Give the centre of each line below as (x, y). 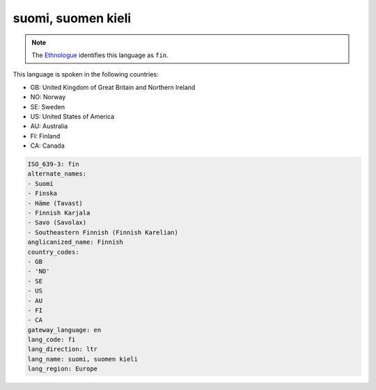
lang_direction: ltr (62, 349)
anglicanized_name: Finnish (75, 242)
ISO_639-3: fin (53, 164)
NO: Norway (48, 97)
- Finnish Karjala (59, 213)
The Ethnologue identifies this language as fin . (100, 55)
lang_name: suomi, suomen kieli (83, 359)
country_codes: (53, 252)
